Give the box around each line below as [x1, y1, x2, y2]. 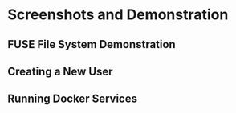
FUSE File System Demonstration [7, 38, 176, 51]
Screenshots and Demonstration [7, 6, 229, 24]
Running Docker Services [7, 92, 138, 106]
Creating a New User [7, 64, 113, 78]
